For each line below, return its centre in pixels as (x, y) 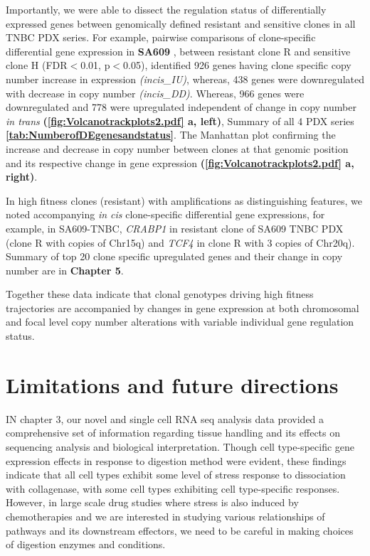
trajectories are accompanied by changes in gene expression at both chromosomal (183, 308)
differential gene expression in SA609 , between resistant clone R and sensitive (178, 51)
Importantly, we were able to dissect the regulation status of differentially (166, 9)
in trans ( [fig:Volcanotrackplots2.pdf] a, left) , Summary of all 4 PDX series (180, 121)
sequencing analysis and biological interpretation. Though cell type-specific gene (180, 446)
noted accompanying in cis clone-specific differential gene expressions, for (165, 214)
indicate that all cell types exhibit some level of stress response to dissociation (176, 475)
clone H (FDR (37, 65)
